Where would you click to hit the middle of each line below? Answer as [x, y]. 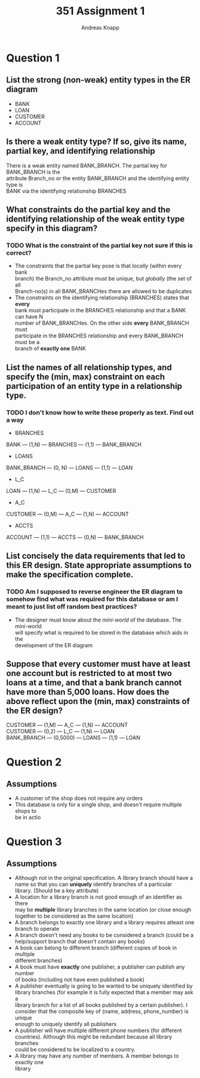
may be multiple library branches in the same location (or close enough [103, 910]
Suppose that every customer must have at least [99, 664]
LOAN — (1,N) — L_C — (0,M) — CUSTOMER [61, 491]
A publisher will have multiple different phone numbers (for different [98, 1031]
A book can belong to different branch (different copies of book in [96, 948]
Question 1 [33, 58]
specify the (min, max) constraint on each [86, 377]
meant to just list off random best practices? [72, 607]
